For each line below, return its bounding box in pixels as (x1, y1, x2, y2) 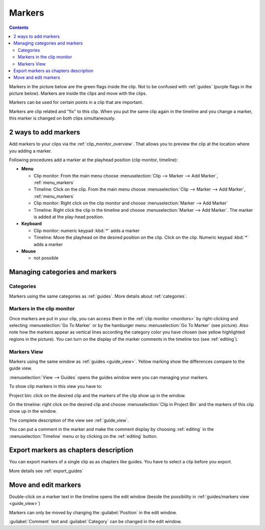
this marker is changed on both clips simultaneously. (9, 115, 116, 121)
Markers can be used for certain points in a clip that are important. (9, 100, 143, 105)
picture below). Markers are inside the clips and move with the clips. (9, 91, 147, 97)
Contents (9, 25, 29, 30)
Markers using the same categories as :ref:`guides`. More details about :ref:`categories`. (9, 293, 187, 299)
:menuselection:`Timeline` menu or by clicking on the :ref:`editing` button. (9, 433, 158, 439)
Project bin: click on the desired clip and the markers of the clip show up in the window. (9, 392, 186, 398)
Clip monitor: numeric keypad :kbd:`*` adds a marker (33, 227, 140, 233)
